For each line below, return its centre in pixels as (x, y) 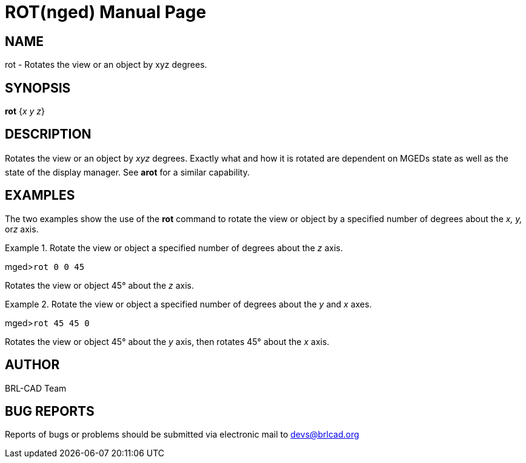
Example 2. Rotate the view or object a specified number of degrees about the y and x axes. (188, 304)
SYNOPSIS (38, 88)
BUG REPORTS (50, 411)
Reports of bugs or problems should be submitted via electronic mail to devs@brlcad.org (182, 435)
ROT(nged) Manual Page (106, 12)
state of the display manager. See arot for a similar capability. (127, 172)
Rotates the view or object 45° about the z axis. (100, 285)
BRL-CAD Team (36, 388)
